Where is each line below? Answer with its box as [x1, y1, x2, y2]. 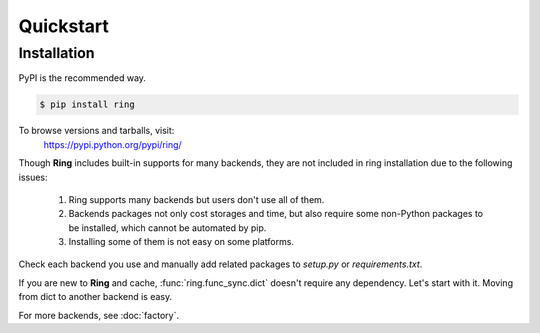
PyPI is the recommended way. [18, 72, 147, 84]
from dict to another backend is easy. [18, 291, 173, 303]
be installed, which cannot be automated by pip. [68, 221, 267, 234]
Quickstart [18, 15, 110, 37]
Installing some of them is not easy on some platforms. [68, 236, 295, 248]
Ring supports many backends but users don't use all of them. [68, 193, 325, 205]
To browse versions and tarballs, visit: [18, 125, 175, 137]
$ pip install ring [39, 99, 135, 110]
